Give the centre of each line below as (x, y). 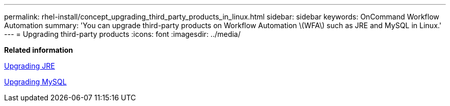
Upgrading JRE (30, 66)
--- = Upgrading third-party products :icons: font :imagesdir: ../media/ (123, 34)
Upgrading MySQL (35, 82)
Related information (39, 50)
